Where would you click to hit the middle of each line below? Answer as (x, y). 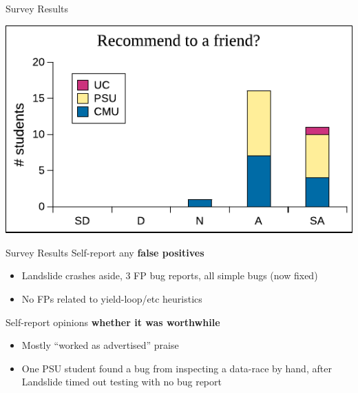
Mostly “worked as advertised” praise (100, 345)
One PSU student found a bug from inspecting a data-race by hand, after (177, 368)
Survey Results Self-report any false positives (105, 252)
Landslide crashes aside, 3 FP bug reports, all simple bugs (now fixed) (170, 275)
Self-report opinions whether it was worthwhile (113, 322)
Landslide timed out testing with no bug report (122, 382)
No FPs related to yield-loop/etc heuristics (112, 299)
